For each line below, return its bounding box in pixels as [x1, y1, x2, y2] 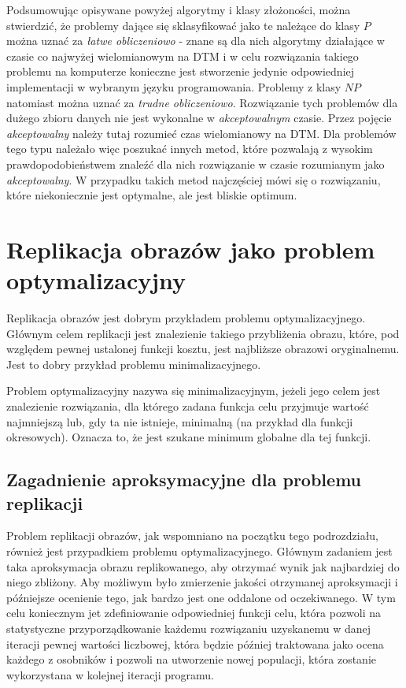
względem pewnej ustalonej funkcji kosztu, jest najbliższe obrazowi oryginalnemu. [6, 340, 400, 357]
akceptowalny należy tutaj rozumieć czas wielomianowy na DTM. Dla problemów [6, 125, 397, 141]
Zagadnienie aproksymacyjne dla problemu [6, 467, 361, 492]
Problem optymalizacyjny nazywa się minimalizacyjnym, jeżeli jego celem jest [6, 382, 381, 399]
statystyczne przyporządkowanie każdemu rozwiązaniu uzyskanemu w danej [6, 619, 371, 636]
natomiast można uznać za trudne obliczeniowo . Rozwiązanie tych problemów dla [6, 94, 398, 110]
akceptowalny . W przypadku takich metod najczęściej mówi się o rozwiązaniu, [6, 171, 381, 188]
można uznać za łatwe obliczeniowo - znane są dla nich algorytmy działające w [6, 32, 385, 49]
